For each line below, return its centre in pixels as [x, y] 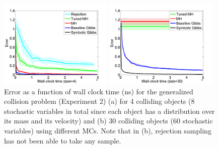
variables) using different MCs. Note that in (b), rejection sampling [108, 130]
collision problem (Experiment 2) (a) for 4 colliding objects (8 [99, 101]
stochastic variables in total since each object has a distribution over [109, 111]
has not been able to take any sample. [63, 140]
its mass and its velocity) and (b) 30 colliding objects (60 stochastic [108, 121]
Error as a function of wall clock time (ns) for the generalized [99, 91]
